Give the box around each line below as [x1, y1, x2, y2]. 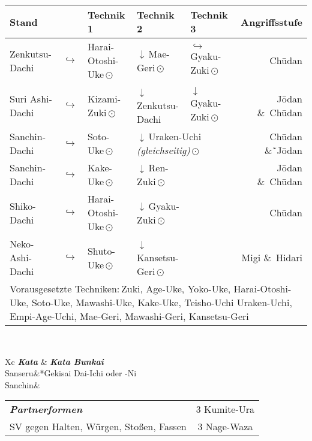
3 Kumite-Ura [196, 402, 255, 416]
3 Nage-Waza [197, 419, 253, 434]
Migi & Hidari [241, 250, 302, 264]
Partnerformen [10, 402, 83, 416]
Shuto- [87, 243, 115, 258]
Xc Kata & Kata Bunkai [5, 355, 104, 367]
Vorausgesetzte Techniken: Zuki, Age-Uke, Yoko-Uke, [10, 282, 231, 295]
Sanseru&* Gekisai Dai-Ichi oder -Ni [5, 367, 137, 379]
